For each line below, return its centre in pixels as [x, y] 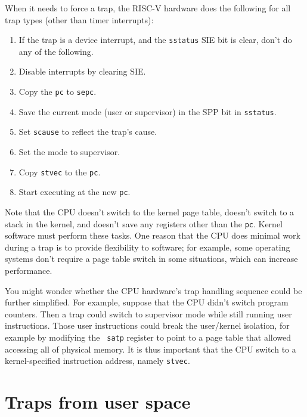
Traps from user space [98, 401]
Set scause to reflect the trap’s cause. [88, 132]
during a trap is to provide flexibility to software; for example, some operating [148, 247]
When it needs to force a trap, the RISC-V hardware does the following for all [148, 8]
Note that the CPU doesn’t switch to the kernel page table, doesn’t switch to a [150, 211]
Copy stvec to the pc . [60, 172]
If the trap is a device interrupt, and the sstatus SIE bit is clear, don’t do [155, 40]
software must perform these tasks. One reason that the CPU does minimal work [153, 235]
